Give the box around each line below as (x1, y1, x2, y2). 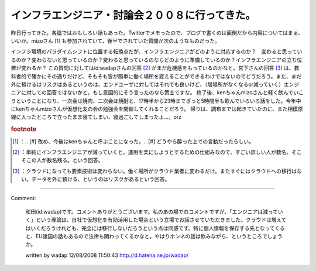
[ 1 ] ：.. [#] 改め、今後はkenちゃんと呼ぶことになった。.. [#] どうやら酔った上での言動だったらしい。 (12, 138, 255, 145)
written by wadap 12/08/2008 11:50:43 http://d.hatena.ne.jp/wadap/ (25, 252, 189, 259)
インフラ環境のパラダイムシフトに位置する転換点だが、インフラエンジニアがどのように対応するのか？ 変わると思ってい (11, 48, 303, 55)
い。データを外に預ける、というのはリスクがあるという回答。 (21, 176, 170, 183)
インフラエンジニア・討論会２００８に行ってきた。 (11, 9, 256, 22)
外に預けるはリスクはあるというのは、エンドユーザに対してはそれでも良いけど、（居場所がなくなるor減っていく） (11, 81, 284, 88)
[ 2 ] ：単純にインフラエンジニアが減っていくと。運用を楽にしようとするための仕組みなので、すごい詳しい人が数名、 (12, 148, 292, 155)
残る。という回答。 (57, 157, 104, 164)
